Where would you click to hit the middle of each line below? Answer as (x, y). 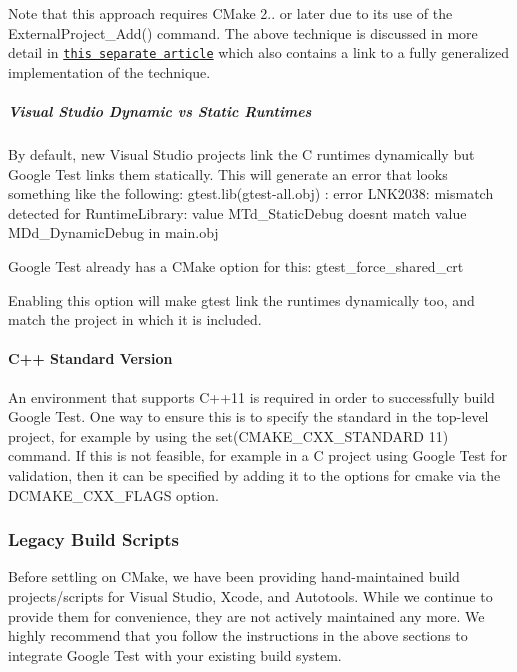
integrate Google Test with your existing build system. (175, 654)
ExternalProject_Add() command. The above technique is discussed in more (243, 32)
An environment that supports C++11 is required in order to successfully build (251, 396)
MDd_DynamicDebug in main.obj (113, 232)
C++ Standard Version (90, 358)
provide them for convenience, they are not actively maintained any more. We (246, 615)
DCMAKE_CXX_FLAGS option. (113, 494)
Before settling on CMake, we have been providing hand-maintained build (234, 576)
